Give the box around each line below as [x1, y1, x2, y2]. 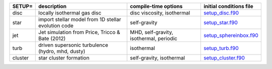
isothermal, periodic [130, 35, 177, 42]
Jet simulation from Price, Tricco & [38, 29, 120, 35]
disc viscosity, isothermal [130, 9, 190, 16]
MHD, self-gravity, [130, 29, 173, 35]
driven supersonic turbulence [38, 41, 108, 48]
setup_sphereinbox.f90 [203, 32, 259, 38]
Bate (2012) [38, 35, 66, 42]
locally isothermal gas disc [38, 9, 102, 16]
